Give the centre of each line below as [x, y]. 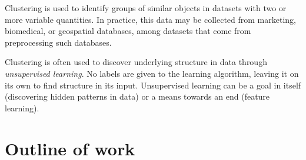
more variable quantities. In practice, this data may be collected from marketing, [150, 19]
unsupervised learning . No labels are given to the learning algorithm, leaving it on [152, 73]
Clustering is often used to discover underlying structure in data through [136, 62]
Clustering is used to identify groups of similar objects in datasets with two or [146, 8]
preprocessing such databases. [58, 42]
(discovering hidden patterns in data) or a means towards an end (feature [137, 96]
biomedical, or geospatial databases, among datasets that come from [128, 31]
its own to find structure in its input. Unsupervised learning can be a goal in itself [153, 85]
